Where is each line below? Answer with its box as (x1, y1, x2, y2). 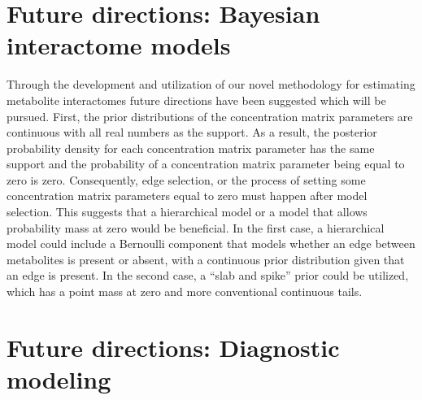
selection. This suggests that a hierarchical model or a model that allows (7, 203, 368, 220)
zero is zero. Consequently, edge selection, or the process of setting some (7, 171, 366, 188)
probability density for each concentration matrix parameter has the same (7, 139, 375, 156)
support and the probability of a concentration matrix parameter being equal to (7, 155, 405, 172)
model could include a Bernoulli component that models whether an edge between (7, 235, 415, 252)
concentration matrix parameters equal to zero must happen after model (7, 187, 368, 204)
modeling (7, 363, 111, 395)
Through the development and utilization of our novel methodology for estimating (7, 76, 415, 93)
